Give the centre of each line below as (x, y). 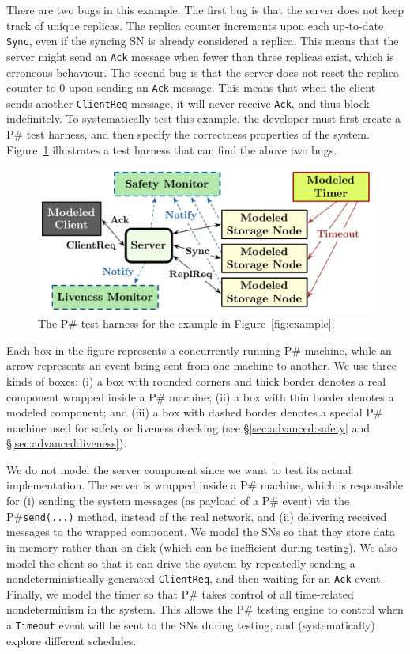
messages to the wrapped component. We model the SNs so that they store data (201, 532)
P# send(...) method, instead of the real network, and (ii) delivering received (197, 516)
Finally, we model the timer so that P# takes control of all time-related (180, 593)
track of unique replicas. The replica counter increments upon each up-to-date (195, 25)
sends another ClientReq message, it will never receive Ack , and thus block (188, 103)
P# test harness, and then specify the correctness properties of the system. (188, 134)
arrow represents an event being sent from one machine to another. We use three (202, 365)
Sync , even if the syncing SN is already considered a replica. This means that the (203, 41)
